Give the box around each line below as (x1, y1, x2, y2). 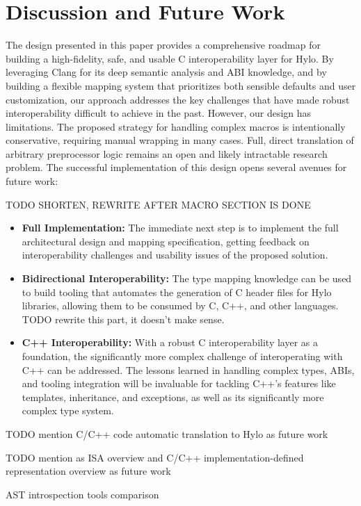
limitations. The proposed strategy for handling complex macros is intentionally (6, 119, 346, 133)
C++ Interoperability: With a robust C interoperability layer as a (22, 335, 318, 350)
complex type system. (22, 403, 114, 418)
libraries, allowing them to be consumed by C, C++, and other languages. (22, 298, 339, 313)
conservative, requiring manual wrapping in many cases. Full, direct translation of (6, 133, 354, 147)
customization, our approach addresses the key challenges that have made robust (6, 92, 350, 106)
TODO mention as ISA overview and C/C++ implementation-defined (6, 450, 304, 464)
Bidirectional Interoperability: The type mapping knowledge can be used (22, 271, 352, 286)
